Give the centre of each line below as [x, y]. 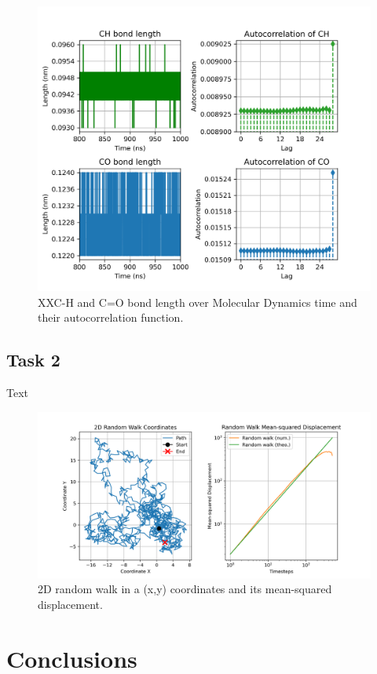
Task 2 [33, 360]
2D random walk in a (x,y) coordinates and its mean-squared [185, 589]
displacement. [70, 604]
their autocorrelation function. [111, 317]
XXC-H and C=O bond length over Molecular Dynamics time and [198, 302]
